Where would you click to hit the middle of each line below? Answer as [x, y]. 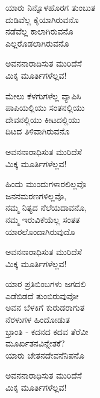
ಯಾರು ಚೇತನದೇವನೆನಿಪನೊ [45, 355]
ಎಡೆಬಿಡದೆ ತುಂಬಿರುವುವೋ [42, 295]
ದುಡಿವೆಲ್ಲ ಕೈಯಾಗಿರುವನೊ [42, 19]
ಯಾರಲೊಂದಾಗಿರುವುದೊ [40, 231]
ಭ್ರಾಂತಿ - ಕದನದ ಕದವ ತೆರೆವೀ [47, 331]
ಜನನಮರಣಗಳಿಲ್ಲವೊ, [36, 195]
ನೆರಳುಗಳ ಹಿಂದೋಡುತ [38, 320]
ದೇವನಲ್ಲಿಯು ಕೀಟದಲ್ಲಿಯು [43, 119]
